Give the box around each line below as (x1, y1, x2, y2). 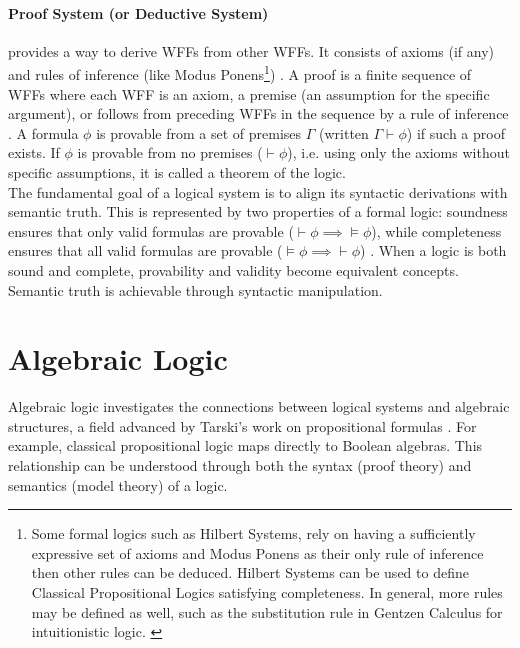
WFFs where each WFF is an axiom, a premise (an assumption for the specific (8, 83, 490, 104)
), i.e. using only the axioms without (287, 142, 510, 163)
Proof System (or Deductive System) (8, 2, 269, 23)
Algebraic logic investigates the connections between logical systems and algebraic (8, 396, 510, 417)
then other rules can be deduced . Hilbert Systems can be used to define (31, 562, 469, 583)
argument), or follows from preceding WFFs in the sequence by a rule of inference (8, 103, 509, 124)
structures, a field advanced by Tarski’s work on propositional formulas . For (8, 415, 477, 436)
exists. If (8, 142, 60, 163)
